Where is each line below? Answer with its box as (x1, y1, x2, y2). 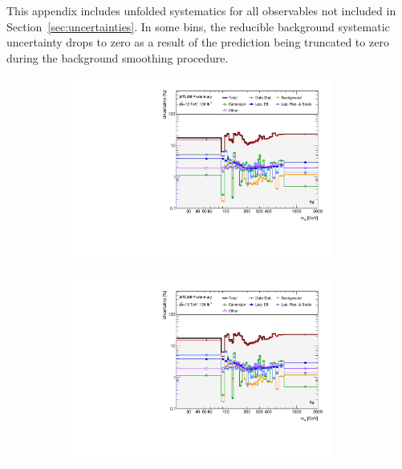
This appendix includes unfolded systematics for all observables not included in (6, 2, 396, 18)
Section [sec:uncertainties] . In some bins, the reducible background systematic (6, 18, 390, 34)
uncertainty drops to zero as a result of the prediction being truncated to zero (6, 34, 389, 51)
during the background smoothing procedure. (6, 49, 229, 66)
